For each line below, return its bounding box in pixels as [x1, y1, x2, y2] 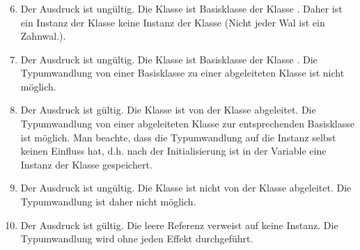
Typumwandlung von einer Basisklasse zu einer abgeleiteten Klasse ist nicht [20, 65, 345, 80]
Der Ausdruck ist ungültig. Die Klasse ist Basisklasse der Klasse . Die [20, 52, 318, 66]
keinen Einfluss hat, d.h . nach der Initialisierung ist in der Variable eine [20, 143, 327, 158]
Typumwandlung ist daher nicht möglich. [20, 194, 196, 209]
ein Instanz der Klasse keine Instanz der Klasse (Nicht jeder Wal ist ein [20, 15, 325, 29]
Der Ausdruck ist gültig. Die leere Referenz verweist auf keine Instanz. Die [20, 217, 338, 232]
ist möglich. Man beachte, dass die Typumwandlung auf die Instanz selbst [20, 130, 336, 144]
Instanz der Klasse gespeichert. [20, 157, 152, 171]
